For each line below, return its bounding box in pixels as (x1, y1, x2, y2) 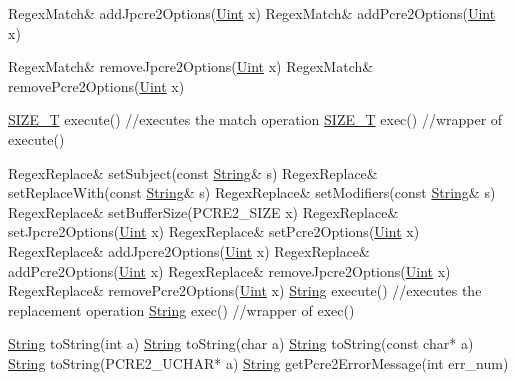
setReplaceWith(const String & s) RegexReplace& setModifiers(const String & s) (8, 182, 496, 203)
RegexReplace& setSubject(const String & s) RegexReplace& (8, 162, 378, 183)
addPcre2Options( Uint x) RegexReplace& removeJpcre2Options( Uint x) (8, 260, 451, 281)
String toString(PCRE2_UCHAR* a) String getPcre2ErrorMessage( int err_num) (8, 352, 509, 373)
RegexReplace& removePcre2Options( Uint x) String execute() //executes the (8, 280, 482, 301)
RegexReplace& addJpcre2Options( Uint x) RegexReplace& (8, 240, 370, 261)
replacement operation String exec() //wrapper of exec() (8, 299, 355, 320)
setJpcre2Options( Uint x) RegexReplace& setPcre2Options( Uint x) (8, 221, 420, 242)
